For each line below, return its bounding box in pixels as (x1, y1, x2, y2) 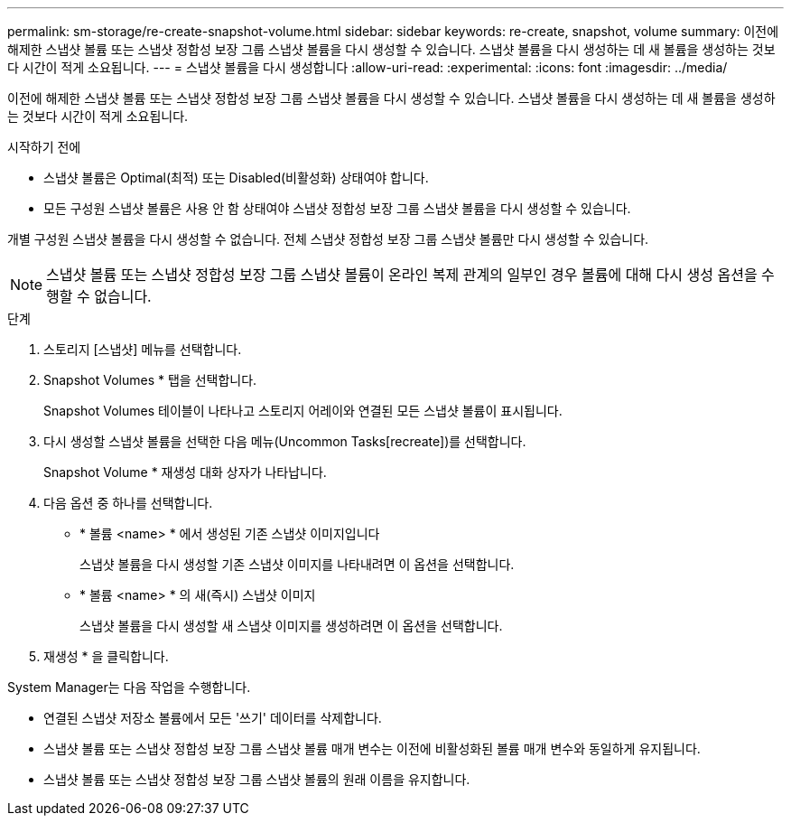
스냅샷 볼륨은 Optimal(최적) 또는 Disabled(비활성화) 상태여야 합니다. (43, 170, 429, 185)
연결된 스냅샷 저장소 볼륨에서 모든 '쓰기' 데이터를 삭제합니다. (43, 710, 382, 725)
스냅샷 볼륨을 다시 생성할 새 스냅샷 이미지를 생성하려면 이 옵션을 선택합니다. (79, 618, 503, 633)
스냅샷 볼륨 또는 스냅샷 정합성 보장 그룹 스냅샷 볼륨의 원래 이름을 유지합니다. (43, 772, 470, 787)
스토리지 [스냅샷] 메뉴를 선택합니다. (43, 341, 242, 357)
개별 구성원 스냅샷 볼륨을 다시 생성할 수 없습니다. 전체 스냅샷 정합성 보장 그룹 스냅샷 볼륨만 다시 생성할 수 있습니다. (7, 231, 649, 247)
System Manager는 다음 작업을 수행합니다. (7, 679, 251, 695)
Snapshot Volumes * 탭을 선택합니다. (43, 372, 257, 388)
